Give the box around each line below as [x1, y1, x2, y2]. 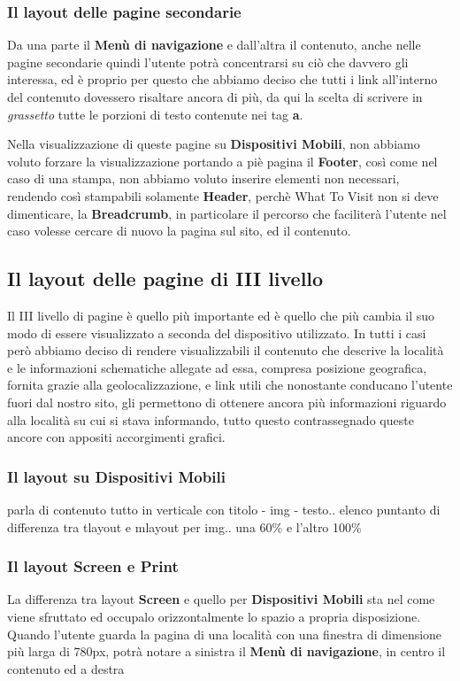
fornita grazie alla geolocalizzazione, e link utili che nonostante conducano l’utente [7, 375, 453, 394]
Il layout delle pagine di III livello [7, 265, 324, 292]
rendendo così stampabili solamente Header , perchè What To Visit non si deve [7, 186, 439, 205]
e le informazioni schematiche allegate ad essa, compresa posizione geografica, [7, 358, 427, 376]
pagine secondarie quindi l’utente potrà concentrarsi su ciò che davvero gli [7, 52, 409, 71]
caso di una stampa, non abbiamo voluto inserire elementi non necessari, [7, 169, 400, 188]
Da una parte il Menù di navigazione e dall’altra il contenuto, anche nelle [7, 35, 421, 54]
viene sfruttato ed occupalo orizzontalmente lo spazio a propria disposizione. [7, 607, 421, 625]
